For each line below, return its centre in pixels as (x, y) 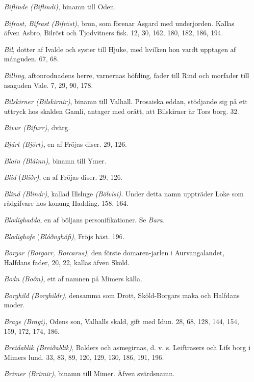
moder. (14, 305)
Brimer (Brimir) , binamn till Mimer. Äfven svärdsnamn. (89, 373)
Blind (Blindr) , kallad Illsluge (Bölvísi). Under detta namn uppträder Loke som (124, 193)
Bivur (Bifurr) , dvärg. (37, 127)
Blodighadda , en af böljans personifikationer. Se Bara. (84, 219)
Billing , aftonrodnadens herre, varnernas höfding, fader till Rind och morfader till (127, 75)
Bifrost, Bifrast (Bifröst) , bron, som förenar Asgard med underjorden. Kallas (119, 23)
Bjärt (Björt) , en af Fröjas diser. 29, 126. (65, 144)
